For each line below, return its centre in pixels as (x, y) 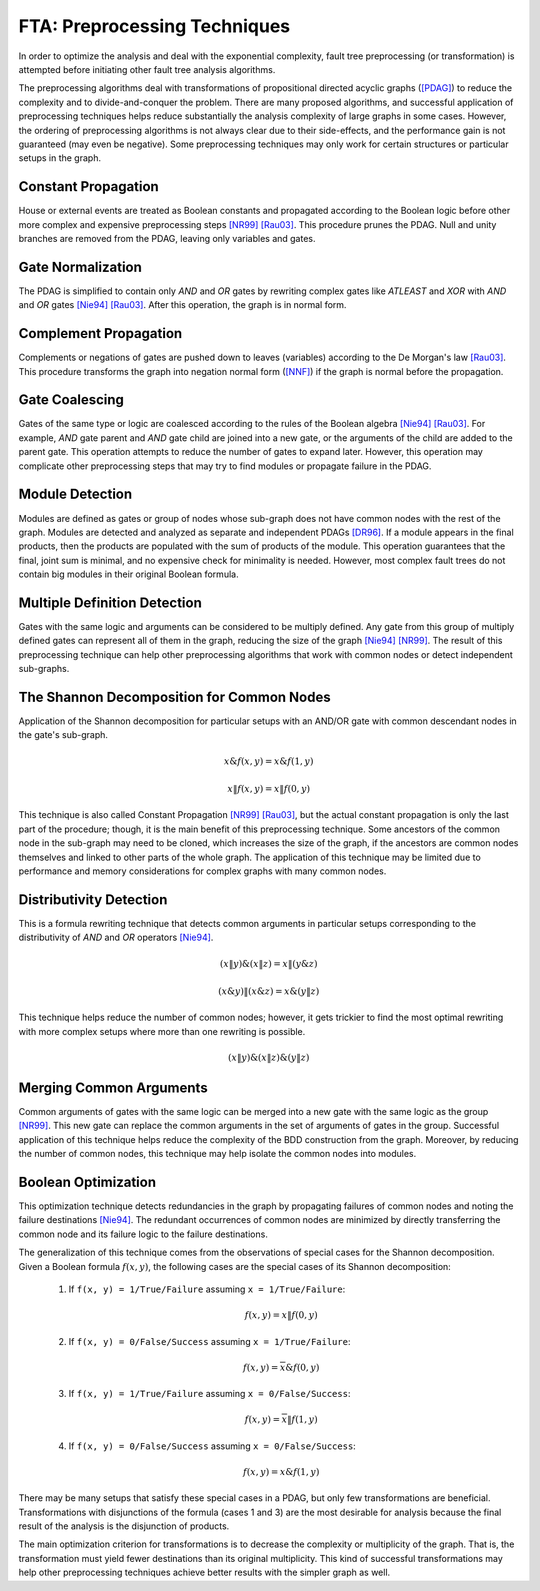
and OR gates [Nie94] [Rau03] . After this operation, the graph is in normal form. (182, 305)
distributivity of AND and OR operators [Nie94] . (116, 937)
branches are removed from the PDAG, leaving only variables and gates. (167, 238)
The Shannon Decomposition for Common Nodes (174, 697)
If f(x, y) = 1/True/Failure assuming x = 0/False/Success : (209, 1394)
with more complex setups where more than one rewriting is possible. (162, 1031)
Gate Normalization (80, 266)
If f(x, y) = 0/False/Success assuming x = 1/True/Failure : (209, 1341)
